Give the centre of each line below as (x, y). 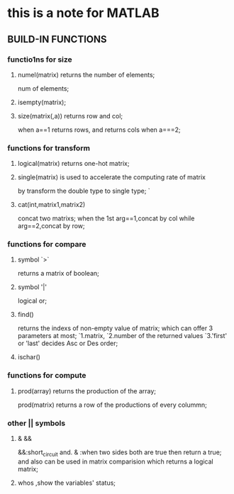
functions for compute (47, 376)
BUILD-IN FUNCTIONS (57, 39)
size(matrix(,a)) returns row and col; (70, 116)
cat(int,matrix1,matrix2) (51, 205)
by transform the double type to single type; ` (84, 191)
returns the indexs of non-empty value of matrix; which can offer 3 (115, 328)
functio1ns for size (40, 60)
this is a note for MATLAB (83, 13)
